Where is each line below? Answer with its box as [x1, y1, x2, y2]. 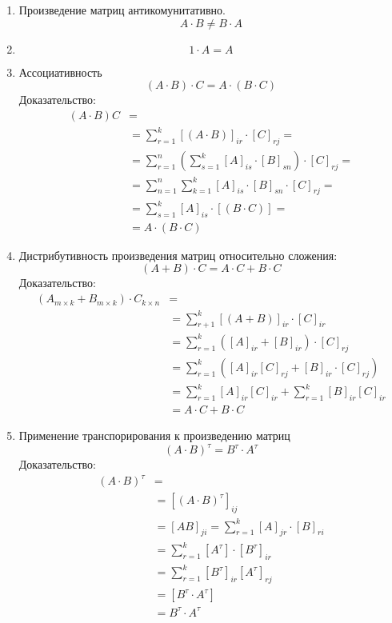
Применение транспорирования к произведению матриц [18, 427, 290, 444]
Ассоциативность [18, 63, 102, 80]
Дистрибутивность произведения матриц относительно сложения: [18, 246, 338, 263]
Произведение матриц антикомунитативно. [18, 2, 226, 18]
